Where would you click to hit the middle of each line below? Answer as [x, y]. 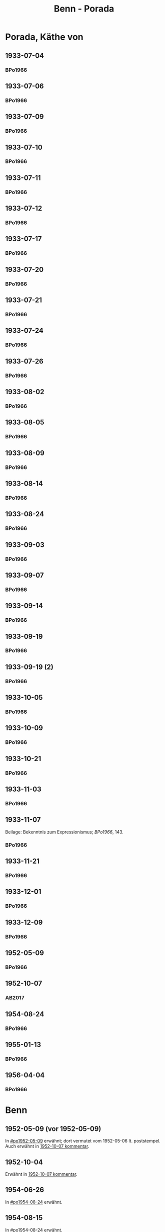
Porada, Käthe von [44, 37]
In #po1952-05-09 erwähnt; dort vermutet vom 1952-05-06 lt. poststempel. [83, 1141]
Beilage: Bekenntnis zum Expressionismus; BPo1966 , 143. [64, 832]
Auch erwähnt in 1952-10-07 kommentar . [47, 1146]
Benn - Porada [84, 9]
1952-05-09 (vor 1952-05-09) [53, 1129]
